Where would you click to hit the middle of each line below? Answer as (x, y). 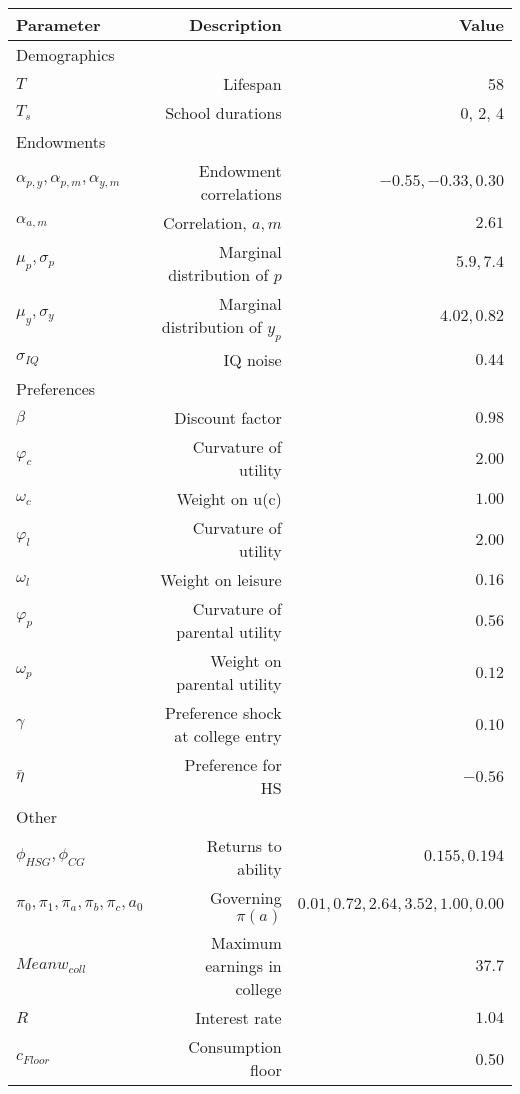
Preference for (233, 765)
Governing (246, 898)
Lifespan (252, 83)
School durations (223, 112)
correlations (241, 193)
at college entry (228, 736)
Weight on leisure (221, 580)
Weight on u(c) (229, 499)
